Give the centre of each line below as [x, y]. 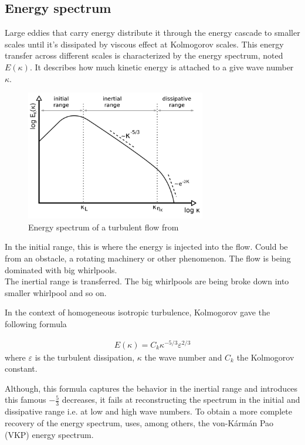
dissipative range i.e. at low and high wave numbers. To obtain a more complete [148, 411]
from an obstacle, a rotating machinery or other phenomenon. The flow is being [148, 258]
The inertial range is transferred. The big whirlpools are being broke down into [147, 281]
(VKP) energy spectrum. [49, 434]
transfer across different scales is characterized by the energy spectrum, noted [144, 55]
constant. [21, 368]
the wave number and [183, 357]
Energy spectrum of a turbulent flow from [104, 227]
